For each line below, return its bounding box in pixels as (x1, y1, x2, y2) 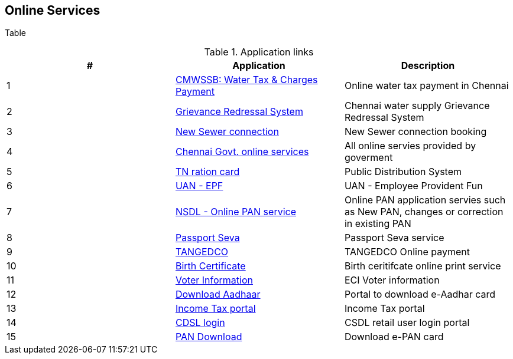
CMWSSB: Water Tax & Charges (175, 74, 318, 86)
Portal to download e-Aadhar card (344, 288, 496, 301)
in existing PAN (344, 218, 411, 230)
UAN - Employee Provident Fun (344, 180, 483, 192)
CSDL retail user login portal (344, 317, 470, 329)
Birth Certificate (175, 260, 246, 272)
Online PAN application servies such (344, 194, 506, 206)
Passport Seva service (344, 232, 444, 244)
